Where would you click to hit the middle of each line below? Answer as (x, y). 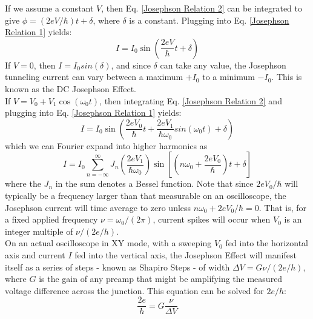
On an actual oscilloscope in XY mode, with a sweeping (108, 243)
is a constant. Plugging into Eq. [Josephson (209, 20)
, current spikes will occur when (212, 219)
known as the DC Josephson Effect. (71, 88)
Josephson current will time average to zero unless (98, 207)
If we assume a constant (49, 8)
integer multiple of (39, 231)
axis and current (35, 254)
